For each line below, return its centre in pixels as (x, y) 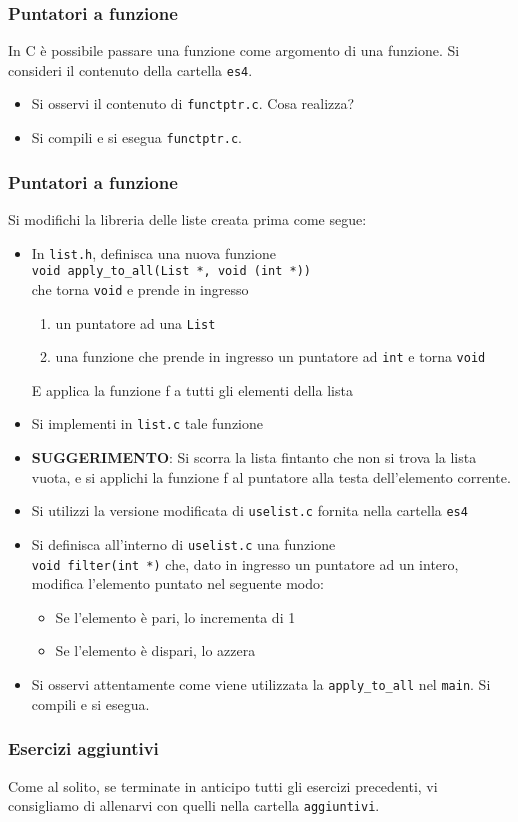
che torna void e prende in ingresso (140, 288)
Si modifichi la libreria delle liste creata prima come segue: (187, 219)
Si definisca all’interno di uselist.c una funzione (183, 543)
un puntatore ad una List (135, 322)
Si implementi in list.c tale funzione (147, 423)
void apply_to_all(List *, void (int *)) (171, 271)
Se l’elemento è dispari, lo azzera (155, 650)
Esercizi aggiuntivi (83, 748)
